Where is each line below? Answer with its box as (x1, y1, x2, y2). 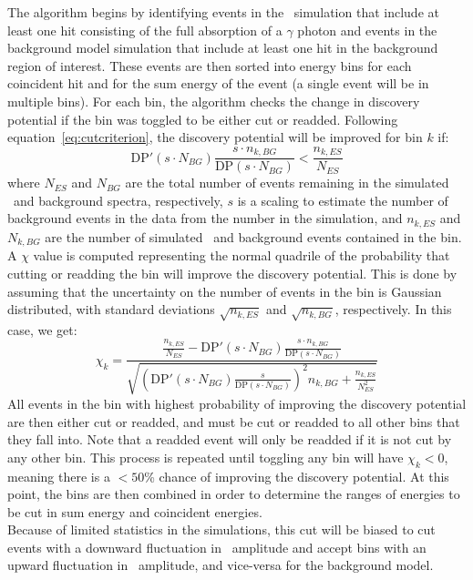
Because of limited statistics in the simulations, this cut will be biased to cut (7, 520, 436, 539)
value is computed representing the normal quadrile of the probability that (33, 246, 450, 265)
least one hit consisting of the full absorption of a (7, 20, 283, 39)
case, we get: (7, 320, 77, 339)
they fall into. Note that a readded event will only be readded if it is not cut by (7, 430, 452, 449)
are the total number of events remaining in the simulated (125, 173, 449, 192)
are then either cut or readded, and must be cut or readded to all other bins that (7, 412, 460, 431)
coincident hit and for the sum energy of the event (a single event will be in (7, 74, 429, 93)
